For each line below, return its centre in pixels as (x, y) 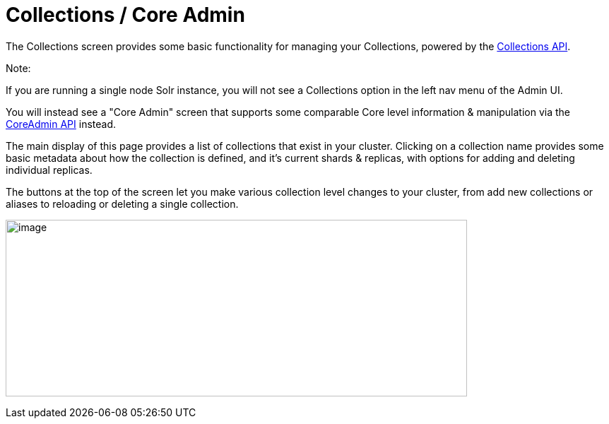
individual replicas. (49, 170)
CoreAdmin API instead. (61, 124)
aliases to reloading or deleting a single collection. (122, 204)
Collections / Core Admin (125, 15)
